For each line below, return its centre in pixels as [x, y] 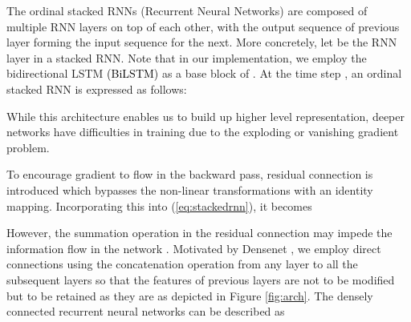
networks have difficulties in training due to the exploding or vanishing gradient [203, 132]
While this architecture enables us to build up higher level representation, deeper [206, 116]
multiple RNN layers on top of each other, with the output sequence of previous [203, 26]
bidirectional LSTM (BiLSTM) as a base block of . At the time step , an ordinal [204, 73]
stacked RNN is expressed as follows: [97, 89]
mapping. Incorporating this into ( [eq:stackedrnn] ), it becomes [159, 205]
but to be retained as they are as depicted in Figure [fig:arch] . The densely [190, 295]
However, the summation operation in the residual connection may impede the [199, 233]
